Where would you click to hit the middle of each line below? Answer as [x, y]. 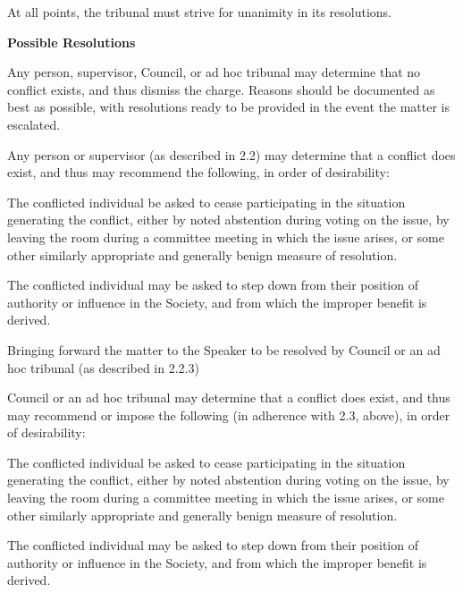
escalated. [34, 124]
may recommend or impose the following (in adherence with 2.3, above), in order [229, 414]
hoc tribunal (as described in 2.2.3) [103, 367]
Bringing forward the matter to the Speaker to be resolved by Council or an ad [224, 349]
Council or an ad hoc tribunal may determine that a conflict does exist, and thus [229, 397]
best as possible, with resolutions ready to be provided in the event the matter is [228, 107]
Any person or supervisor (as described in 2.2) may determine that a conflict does [231, 154]
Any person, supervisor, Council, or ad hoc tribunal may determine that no [214, 72]
